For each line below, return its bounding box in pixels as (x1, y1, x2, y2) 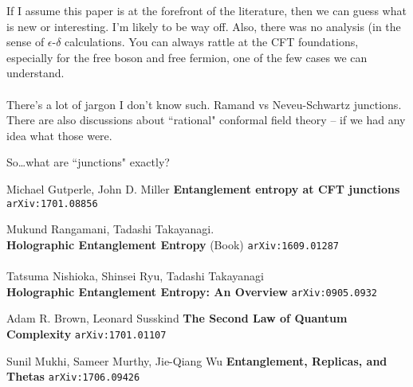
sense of (6, 33, 45, 50)
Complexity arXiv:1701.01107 (6, 325, 167, 342)
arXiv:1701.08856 (6, 197, 98, 209)
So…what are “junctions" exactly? (6, 154, 170, 170)
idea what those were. (6, 127, 112, 143)
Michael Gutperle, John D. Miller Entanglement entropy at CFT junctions (6, 180, 400, 197)
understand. (6, 64, 65, 81)
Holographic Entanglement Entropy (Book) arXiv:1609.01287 (6, 236, 339, 252)
